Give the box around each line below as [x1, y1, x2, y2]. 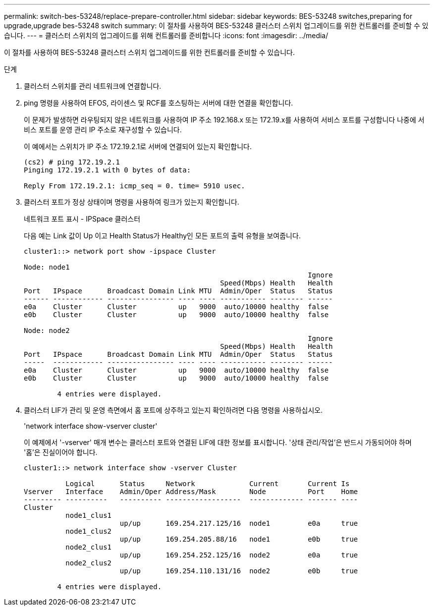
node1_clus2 [65, 527, 112, 535]
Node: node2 [24, 327, 70, 334]
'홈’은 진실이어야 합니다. [24, 448, 98, 456]
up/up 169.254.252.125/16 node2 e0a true [119, 551, 358, 559]
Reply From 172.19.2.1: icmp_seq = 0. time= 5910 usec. [24, 182, 245, 190]
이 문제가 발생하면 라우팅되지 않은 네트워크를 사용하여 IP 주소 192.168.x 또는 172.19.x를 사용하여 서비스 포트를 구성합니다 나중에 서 [24, 115, 425, 124]
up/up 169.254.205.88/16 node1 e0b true [119, 535, 358, 543]
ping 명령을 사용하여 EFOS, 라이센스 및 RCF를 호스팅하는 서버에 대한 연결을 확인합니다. [24, 99, 293, 107]
